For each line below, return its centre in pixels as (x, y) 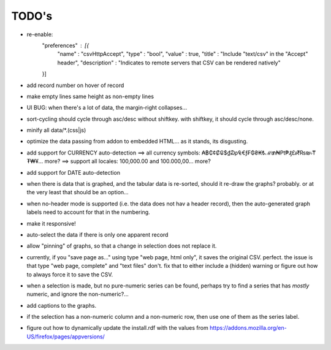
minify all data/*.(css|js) (56, 130)
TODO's (32, 16)
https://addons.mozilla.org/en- (248, 328)
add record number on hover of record (75, 85)
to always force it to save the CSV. (70, 274)
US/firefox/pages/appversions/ (66, 337)
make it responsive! (51, 223)
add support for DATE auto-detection (74, 172)
